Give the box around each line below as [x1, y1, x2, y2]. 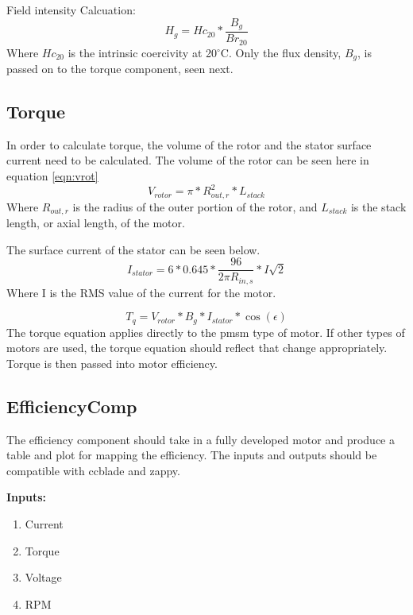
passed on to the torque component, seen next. [6, 60, 234, 76]
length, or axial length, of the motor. [6, 214, 185, 230]
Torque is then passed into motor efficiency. [6, 354, 218, 371]
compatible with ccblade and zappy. [6, 462, 180, 478]
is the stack [350, 198, 407, 215]
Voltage [25, 569, 62, 586]
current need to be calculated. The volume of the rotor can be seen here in [6, 152, 369, 168]
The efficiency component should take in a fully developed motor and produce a [6, 431, 395, 447]
